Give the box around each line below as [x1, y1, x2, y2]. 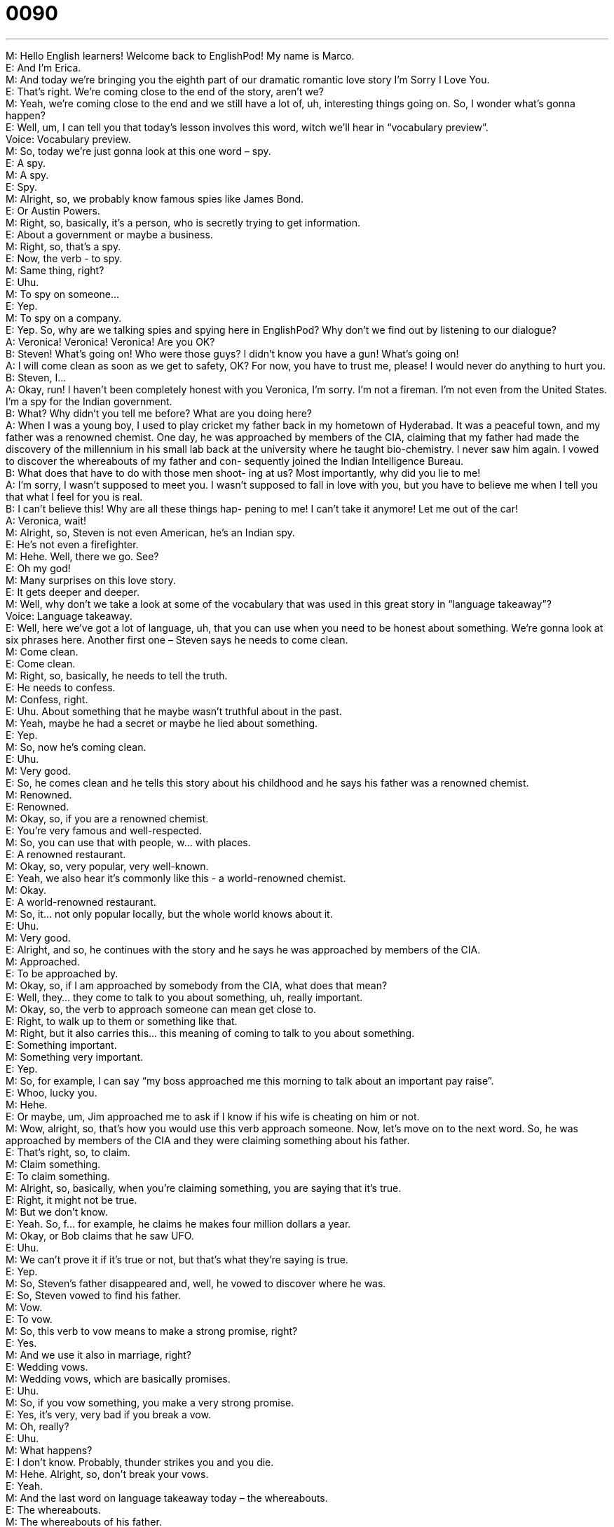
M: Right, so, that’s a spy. [6, 240, 121, 252]
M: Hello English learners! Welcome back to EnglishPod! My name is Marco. [6, 49, 355, 62]
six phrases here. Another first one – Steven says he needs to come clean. [6, 633, 348, 646]
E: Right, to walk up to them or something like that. [6, 1014, 238, 1027]
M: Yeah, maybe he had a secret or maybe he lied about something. [6, 717, 318, 729]
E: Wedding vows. [6, 1360, 88, 1373]
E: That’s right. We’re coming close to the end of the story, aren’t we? [6, 85, 324, 97]
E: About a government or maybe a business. [6, 228, 213, 240]
